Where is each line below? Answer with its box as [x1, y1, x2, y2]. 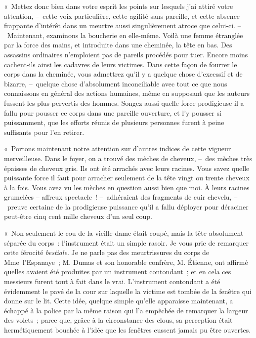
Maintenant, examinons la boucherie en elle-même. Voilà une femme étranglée [7, 30, 243, 40]
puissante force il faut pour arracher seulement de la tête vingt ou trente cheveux [4, 172, 250, 183]
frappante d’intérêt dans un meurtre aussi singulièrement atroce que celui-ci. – [4, 20, 241, 31]
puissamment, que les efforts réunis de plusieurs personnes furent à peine [4, 117, 224, 127]
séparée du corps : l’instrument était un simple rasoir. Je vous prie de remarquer [4, 237, 249, 248]
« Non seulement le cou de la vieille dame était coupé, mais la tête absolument [4, 228, 244, 238]
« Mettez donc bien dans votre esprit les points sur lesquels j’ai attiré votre [4, 1, 233, 11]
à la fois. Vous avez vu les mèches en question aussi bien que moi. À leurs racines [4, 182, 250, 192]
